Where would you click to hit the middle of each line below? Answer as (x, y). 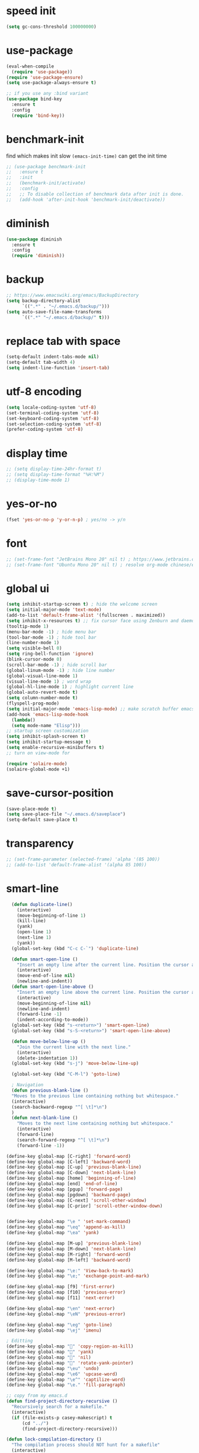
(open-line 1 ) (34, 932)
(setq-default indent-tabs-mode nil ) (53, 357)
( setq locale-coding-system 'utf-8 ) (51, 407)
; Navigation (28, 1085)
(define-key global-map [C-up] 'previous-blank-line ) (74, 1167)
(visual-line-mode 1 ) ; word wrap (49, 681)
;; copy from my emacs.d (37, 1396)
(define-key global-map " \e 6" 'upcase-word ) (62, 1374)
